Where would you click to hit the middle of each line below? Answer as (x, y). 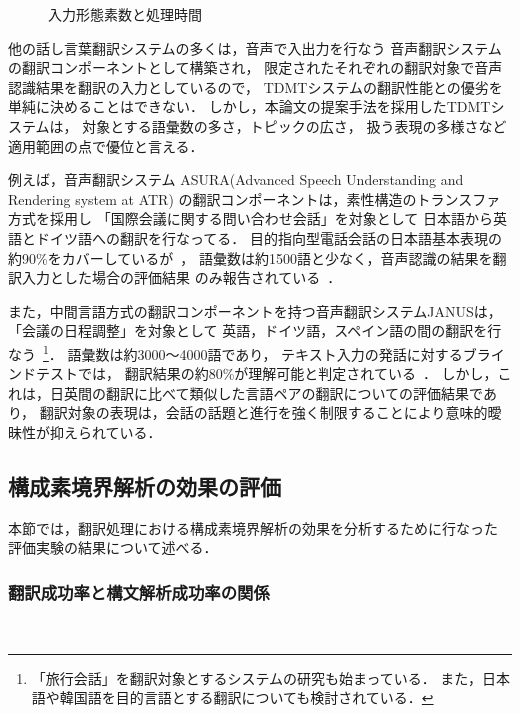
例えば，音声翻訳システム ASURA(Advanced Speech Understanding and (236, 179)
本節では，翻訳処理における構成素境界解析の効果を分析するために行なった (253, 527)
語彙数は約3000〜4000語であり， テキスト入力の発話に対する (265, 353)
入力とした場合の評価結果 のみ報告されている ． (181, 277)
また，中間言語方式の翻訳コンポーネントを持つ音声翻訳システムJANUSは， (255, 310)
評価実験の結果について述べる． (113, 547)
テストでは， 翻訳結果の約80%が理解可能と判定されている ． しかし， (266, 373)
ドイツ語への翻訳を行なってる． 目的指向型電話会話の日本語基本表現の (268, 237)
